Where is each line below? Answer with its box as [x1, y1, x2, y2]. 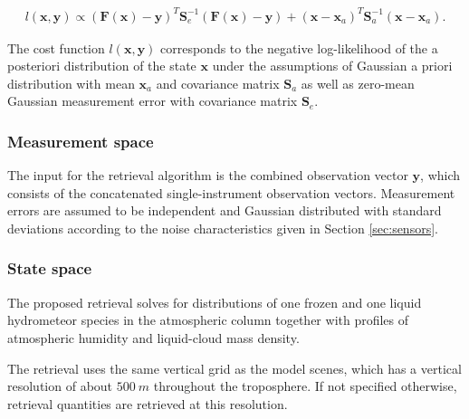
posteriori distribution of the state [7, 56, 196, 75]
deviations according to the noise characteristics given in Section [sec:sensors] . [7, 218, 438, 237]
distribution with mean [7, 73, 135, 92]
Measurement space [7, 129, 154, 152]
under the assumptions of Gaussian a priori [212, 56, 453, 75]
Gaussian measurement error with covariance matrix [7, 91, 298, 110]
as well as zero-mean [301, 73, 415, 92]
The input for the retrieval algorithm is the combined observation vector [7, 166, 408, 185]
